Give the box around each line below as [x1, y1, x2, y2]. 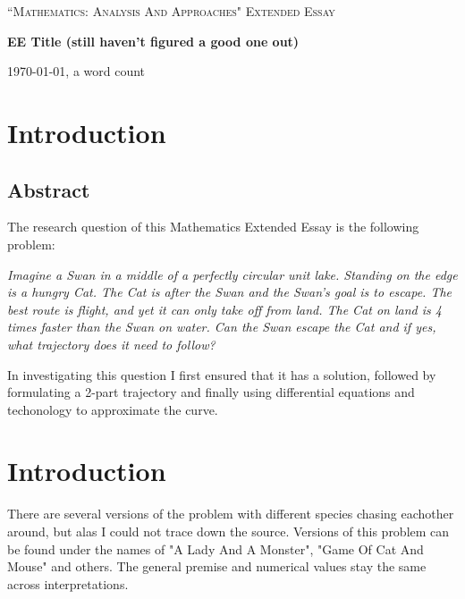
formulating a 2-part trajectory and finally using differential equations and [7, 383, 415, 401]
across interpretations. [7, 574, 129, 593]
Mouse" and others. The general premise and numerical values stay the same [7, 557, 427, 576]
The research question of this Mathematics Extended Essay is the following [7, 217, 419, 236]
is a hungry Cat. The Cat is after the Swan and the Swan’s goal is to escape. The [7, 283, 452, 301]
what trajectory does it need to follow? [7, 334, 216, 353]
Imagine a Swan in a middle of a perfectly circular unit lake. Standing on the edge [7, 265, 458, 283]
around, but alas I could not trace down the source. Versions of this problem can [7, 522, 450, 541]
